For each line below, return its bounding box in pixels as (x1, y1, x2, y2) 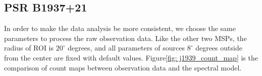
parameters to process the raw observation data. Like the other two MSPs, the (4, 32, 247, 43)
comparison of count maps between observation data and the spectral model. (4, 62, 242, 72)
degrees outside (195, 42, 242, 53)
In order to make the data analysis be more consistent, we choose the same (4, 23, 236, 33)
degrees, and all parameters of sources (68, 42, 185, 53)
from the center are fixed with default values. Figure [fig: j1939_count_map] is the (4, 52, 258, 62)
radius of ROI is (4, 42, 54, 53)
